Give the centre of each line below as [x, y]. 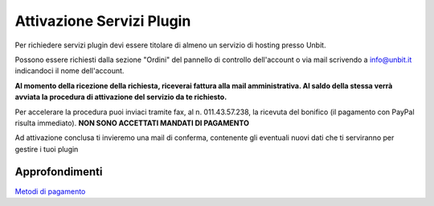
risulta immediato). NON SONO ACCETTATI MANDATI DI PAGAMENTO [132, 123]
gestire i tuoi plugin [47, 149]
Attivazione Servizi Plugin [103, 21]
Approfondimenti [59, 172]
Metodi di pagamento [50, 191]
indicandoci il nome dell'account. [70, 71]
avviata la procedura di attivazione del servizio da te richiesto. [121, 97]
